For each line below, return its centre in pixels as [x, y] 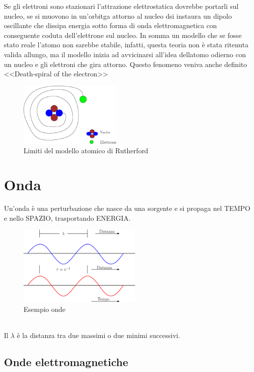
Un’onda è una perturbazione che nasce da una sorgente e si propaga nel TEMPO [127, 208]
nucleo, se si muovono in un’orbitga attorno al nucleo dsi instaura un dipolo [118, 16]
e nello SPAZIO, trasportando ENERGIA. [67, 218]
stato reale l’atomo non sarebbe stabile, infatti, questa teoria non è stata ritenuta [126, 45]
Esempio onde [45, 309]
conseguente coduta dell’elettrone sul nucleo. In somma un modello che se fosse [123, 35]
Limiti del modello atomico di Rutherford [86, 151]
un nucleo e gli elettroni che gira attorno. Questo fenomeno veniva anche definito [126, 64]
